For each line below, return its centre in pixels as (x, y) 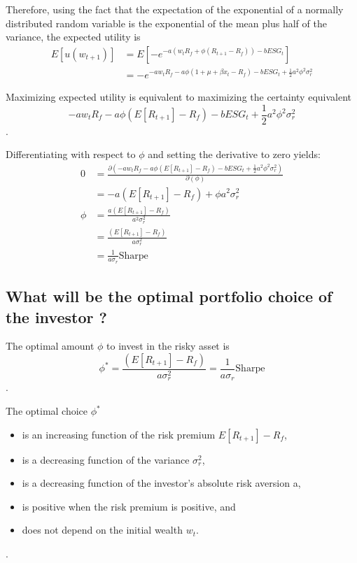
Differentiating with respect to (71, 154)
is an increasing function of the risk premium (119, 434)
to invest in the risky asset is (168, 346)
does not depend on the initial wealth (102, 530)
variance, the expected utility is (73, 37)
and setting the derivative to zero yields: (234, 154)
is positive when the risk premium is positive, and (129, 506)
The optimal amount (50, 346)
